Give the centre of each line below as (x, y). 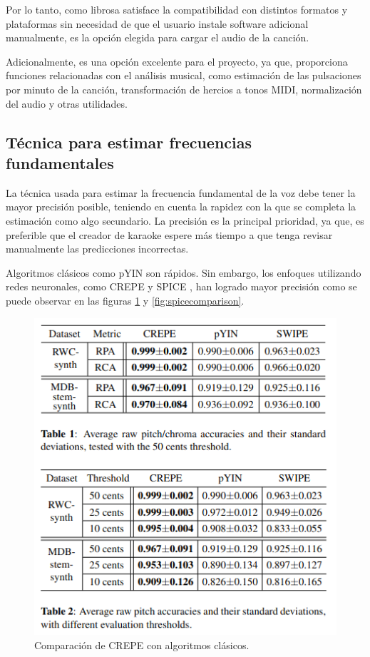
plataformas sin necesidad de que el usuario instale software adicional (157, 23)
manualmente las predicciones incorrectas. (97, 249)
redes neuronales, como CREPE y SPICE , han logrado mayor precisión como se (181, 286)
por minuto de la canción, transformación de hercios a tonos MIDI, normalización (184, 89)
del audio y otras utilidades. (67, 103)
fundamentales (60, 162)
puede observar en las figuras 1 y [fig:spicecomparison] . (125, 300)
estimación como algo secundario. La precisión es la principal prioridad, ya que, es (185, 220)
